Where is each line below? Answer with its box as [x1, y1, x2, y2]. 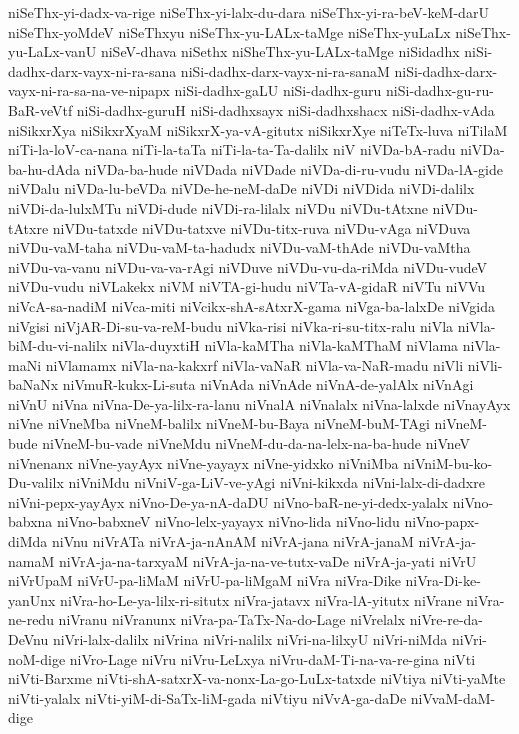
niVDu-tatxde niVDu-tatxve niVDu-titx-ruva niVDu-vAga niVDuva [52, 217, 471, 238]
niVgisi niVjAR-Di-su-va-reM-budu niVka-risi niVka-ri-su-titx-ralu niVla [8, 315, 454, 336]
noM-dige [8, 648, 66, 669]
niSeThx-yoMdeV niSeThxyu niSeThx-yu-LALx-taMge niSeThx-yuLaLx [8, 21, 451, 42]
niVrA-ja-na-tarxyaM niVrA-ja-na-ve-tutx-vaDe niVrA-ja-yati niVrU [58, 550, 477, 571]
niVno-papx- [404, 511, 480, 532]
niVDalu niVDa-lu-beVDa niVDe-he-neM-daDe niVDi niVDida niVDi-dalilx [8, 178, 475, 199]
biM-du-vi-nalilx [8, 335, 108, 356]
